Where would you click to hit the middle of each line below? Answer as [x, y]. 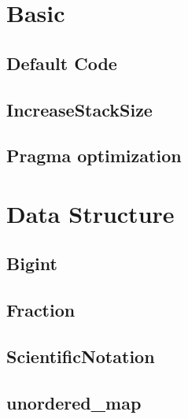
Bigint [32, 263]
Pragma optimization [94, 156]
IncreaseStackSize [79, 109]
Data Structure [90, 213]
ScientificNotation [81, 356]
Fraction [41, 310]
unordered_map [74, 402]
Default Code [62, 63]
